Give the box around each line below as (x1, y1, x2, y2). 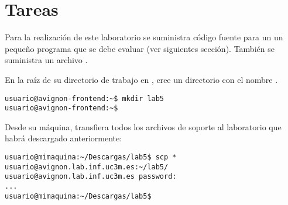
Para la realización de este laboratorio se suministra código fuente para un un (5, 31, 283, 43)
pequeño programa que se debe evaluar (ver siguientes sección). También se (5, 42, 275, 54)
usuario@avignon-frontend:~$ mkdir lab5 (5, 94, 164, 103)
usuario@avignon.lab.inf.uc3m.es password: (5, 172, 177, 181)
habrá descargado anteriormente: (5, 132, 122, 144)
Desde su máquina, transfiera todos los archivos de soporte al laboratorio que (5, 120, 282, 133)
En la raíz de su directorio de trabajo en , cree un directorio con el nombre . (5, 73, 278, 85)
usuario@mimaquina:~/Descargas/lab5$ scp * (5, 153, 177, 161)
